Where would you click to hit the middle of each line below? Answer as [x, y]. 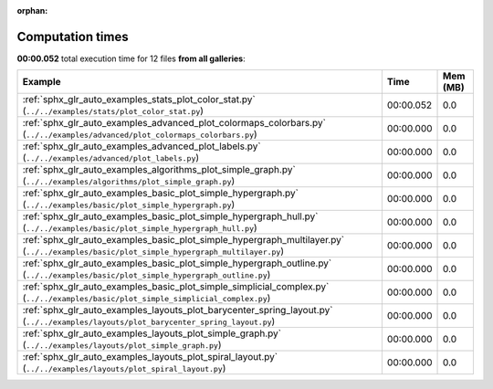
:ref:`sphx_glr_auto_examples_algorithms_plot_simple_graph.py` [159, 170]
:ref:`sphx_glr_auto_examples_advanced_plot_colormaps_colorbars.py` [174, 123]
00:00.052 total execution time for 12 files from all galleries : [131, 58]
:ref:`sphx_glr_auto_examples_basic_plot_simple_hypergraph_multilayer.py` [184, 240]
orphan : [32, 11]
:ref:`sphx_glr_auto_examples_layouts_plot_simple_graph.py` [152, 333]
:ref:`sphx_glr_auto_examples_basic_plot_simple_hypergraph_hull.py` [170, 216]
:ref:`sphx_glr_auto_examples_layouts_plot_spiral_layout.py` [150, 357]
